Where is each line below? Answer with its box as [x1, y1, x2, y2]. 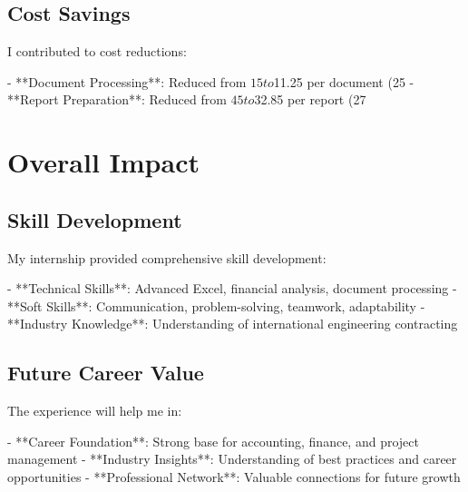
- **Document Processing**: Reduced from [7, 72, 247, 91]
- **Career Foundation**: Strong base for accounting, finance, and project [7, 431, 419, 450]
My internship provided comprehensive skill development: [7, 248, 327, 267]
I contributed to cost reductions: [7, 42, 187, 61]
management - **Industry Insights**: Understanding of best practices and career [7, 449, 457, 468]
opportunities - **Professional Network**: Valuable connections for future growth [7, 467, 461, 486]
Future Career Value [7, 359, 204, 387]
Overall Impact [7, 143, 200, 181]
